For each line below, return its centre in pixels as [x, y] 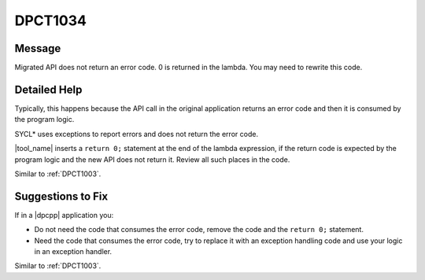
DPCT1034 [50, 20]
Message [38, 48]
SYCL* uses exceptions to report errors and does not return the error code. [137, 134]
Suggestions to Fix [61, 196]
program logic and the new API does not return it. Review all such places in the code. [152, 159]
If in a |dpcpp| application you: [64, 215]
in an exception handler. [73, 251]
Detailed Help [48, 89]
